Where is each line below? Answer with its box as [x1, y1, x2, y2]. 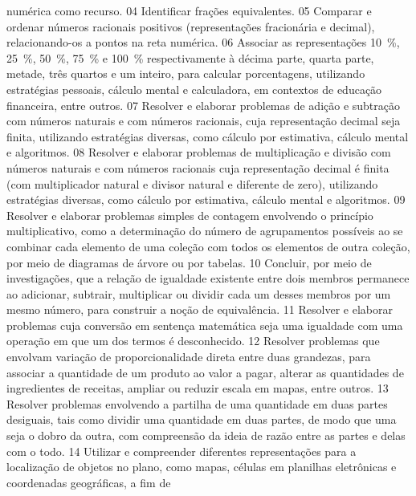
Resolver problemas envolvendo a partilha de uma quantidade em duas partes [6, 395, 388, 412]
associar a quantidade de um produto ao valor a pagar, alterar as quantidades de [6, 364, 404, 380]
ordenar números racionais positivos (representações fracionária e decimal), [6, 18, 375, 35]
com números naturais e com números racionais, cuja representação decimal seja [6, 112, 401, 129]
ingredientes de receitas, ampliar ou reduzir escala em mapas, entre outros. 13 [6, 380, 389, 396]
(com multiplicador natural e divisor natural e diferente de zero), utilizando [6, 175, 378, 192]
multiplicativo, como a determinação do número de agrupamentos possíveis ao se [6, 222, 403, 239]
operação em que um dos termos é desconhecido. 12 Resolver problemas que [6, 332, 380, 349]
